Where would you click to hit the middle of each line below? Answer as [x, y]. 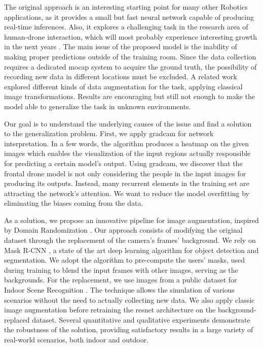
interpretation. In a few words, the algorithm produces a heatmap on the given [126, 143]
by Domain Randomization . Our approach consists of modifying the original [123, 230]
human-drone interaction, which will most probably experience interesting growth [130, 36]
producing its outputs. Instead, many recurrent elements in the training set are [127, 183]
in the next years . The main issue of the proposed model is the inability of [121, 46]
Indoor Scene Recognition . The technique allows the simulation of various [119, 290]
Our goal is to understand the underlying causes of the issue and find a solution [128, 123]
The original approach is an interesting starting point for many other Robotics [126, 7]
